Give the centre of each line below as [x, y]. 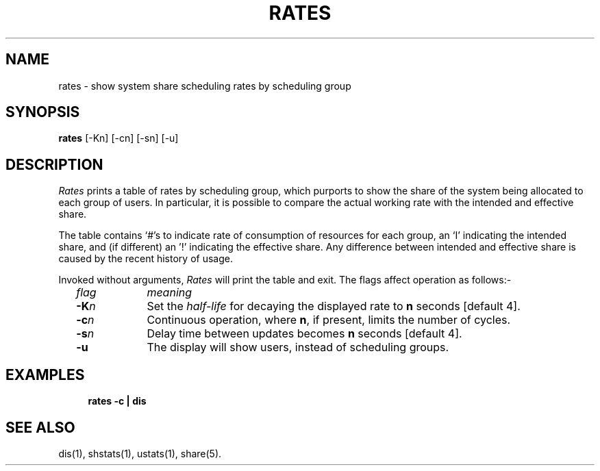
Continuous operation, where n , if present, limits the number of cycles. [329, 320]
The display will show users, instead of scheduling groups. [298, 347]
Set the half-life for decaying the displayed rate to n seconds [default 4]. [334, 306]
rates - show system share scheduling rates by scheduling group [205, 86]
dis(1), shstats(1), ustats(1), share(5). [140, 453]
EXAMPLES [45, 374]
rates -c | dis [117, 401]
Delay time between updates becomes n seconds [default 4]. [304, 334]
